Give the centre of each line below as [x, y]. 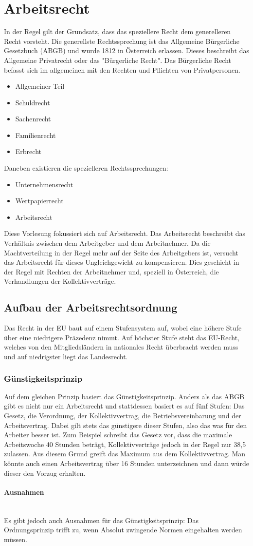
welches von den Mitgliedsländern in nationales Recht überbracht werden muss [121, 347]
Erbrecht [28, 151]
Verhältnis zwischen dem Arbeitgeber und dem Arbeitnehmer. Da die [107, 243]
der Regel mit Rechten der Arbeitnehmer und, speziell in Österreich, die [111, 271]
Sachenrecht [33, 119]
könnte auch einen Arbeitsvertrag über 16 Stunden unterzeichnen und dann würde [126, 463]
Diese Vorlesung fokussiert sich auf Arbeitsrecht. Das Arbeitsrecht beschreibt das [125, 233]
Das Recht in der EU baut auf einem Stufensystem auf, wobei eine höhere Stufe [123, 328]
